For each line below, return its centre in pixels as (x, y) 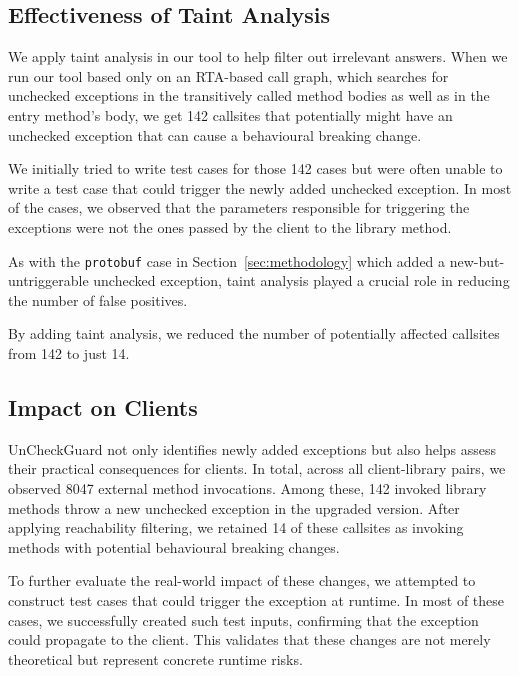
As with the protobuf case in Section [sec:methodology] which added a (227, 260)
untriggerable (48, 280)
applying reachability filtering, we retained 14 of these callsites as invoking (236, 527)
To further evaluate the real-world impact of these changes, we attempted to (242, 580)
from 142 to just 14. (69, 352)
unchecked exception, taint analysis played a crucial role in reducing (301, 280)
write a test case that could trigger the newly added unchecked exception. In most (260, 187)
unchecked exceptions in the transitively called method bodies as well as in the (249, 95)
